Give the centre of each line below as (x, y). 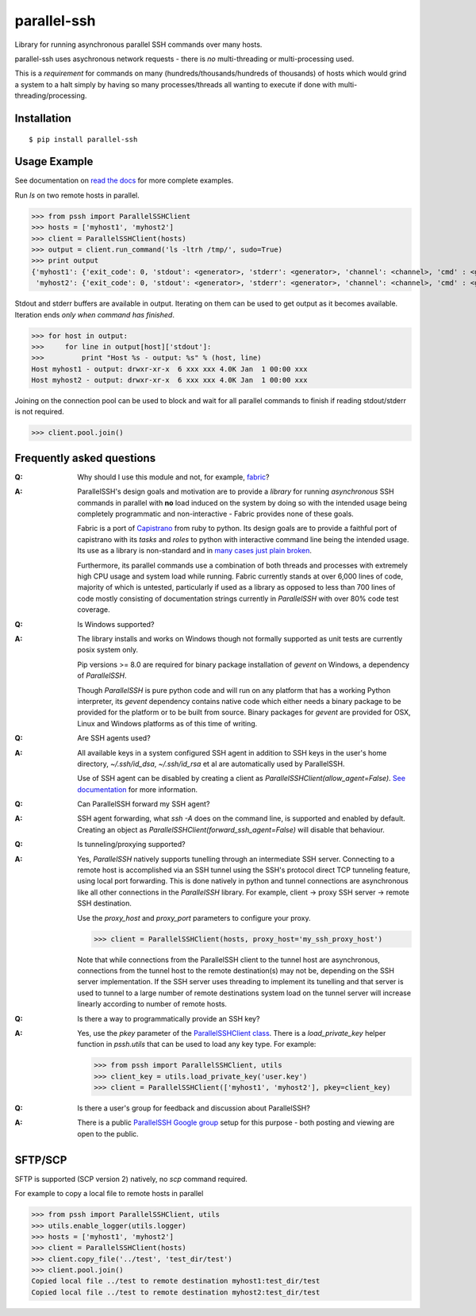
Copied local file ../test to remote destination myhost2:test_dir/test (176, 1292)
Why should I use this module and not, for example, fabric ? (173, 477)
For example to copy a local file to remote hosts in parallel (109, 1194)
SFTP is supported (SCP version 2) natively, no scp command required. (131, 1179)
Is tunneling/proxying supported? (131, 845)
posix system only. (108, 650)
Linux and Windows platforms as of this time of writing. (167, 723)
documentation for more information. (138, 789)
